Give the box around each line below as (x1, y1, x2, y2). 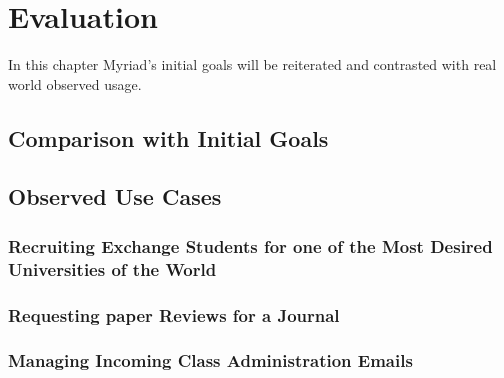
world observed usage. (8, 73, 142, 94)
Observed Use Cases (8, 181, 222, 212)
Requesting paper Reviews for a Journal (8, 302, 340, 327)
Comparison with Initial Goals (8, 122, 329, 153)
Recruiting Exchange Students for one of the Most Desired (8, 233, 493, 258)
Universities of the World (8, 256, 217, 281)
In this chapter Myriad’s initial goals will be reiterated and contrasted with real (8, 54, 497, 75)
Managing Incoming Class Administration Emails (8, 348, 413, 373)
